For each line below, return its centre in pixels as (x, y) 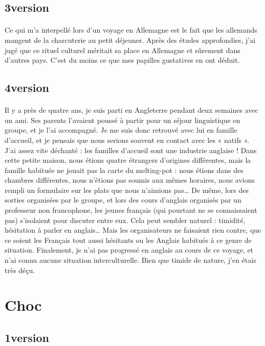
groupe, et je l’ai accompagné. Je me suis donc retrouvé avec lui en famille (121, 130)
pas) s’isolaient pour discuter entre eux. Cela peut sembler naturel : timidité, (125, 220)
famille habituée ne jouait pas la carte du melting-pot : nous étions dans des (124, 170)
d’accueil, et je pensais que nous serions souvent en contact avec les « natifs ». (127, 140)
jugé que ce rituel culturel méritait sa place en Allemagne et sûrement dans (123, 50)
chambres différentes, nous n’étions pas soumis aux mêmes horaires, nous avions (130, 180)
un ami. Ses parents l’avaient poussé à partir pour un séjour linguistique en (123, 120)
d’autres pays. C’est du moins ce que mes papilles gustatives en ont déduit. (122, 60)
